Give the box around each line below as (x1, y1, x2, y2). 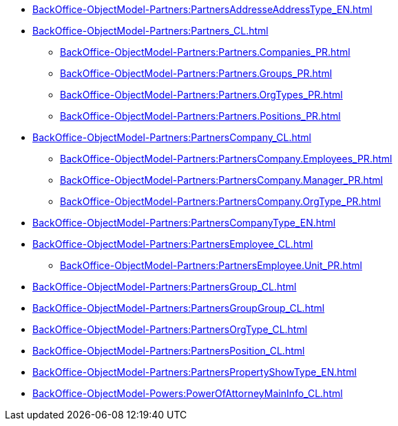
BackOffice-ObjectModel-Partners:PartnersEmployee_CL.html (32, 238, 313, 250)
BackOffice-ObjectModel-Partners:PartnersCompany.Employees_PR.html (60, 153, 392, 164)
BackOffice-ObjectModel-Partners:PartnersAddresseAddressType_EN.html (32, 3, 373, 15)
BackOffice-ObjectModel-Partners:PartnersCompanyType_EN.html (32, 217, 336, 228)
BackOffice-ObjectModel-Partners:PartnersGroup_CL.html (32, 281, 297, 292)
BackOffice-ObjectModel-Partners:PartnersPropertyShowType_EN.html (32, 366, 357, 378)
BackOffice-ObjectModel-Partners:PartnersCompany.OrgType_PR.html (60, 195, 381, 207)
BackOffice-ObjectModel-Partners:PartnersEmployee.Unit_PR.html (60, 259, 362, 271)
